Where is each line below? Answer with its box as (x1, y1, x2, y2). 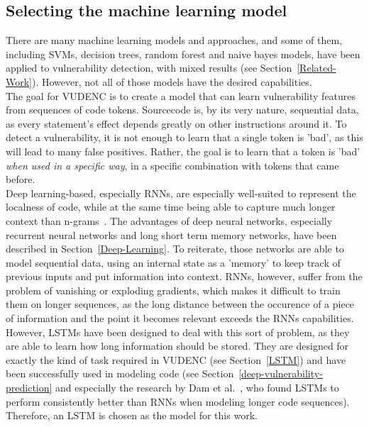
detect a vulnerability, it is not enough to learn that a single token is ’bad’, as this (6, 130, 363, 145)
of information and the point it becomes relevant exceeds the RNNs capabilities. (6, 311, 354, 326)
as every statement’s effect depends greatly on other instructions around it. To (6, 116, 347, 131)
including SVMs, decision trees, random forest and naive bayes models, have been (6, 46, 360, 61)
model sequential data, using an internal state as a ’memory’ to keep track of (6, 255, 341, 270)
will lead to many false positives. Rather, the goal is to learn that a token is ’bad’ (6, 143, 360, 158)
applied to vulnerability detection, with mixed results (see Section (6, 60, 292, 75)
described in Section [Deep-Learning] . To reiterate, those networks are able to (6, 241, 344, 256)
